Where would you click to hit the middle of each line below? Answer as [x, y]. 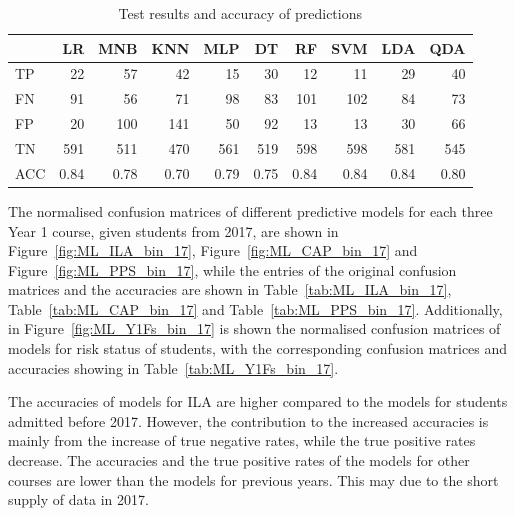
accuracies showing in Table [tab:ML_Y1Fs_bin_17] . [173, 367]
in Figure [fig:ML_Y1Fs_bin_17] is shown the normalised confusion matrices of [254, 328]
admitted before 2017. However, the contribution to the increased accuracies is [248, 420]
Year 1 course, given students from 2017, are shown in [173, 230]
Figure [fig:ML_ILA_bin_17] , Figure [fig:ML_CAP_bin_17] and [213, 250]
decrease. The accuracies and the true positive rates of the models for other [239, 460]
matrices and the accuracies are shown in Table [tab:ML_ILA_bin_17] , [230, 289]
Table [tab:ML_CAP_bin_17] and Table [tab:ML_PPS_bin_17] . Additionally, [255, 308]
